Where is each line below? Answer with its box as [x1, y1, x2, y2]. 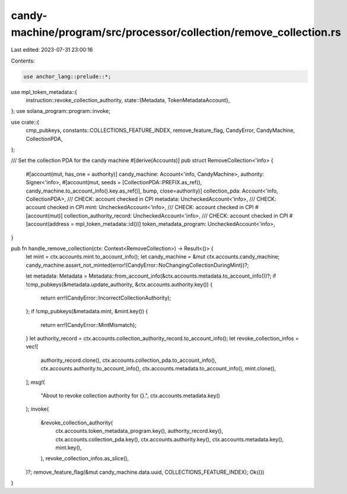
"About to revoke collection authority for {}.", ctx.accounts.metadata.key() [40, 392, 221, 399]
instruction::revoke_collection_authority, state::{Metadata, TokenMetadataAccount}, [26, 97, 230, 104]
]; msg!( [26, 378, 45, 386]
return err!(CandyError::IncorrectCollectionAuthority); [40, 294, 171, 301]
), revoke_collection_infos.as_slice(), [40, 455, 129, 462]
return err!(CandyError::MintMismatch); [40, 321, 136, 328]
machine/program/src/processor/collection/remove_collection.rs [11, 26, 341, 39]
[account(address [26, 221, 69, 228]
